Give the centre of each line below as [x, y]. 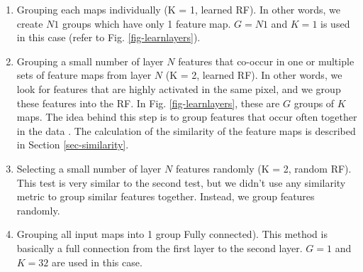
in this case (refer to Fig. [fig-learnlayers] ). [108, 37]
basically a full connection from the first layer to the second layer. [160, 247]
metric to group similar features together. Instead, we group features [166, 196]
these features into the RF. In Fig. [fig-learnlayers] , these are [148, 103]
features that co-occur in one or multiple [266, 61]
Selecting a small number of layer [89, 168]
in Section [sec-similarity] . [73, 145]
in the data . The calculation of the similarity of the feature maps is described [186, 130]
